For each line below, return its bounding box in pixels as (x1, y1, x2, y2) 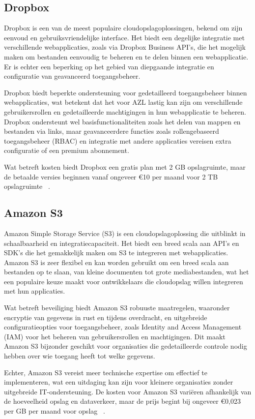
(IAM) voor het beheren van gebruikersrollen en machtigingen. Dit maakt (4, 331, 226, 341)
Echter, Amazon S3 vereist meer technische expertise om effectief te (4, 367, 207, 377)
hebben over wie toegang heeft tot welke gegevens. (4, 351, 155, 361)
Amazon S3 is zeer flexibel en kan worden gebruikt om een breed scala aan (4, 257, 229, 267)
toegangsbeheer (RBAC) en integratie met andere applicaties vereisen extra (4, 135, 231, 146)
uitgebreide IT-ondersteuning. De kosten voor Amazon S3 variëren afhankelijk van (4, 386, 252, 396)
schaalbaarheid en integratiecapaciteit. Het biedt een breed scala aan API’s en (4, 238, 239, 248)
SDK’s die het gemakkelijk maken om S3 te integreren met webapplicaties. (4, 247, 228, 258)
